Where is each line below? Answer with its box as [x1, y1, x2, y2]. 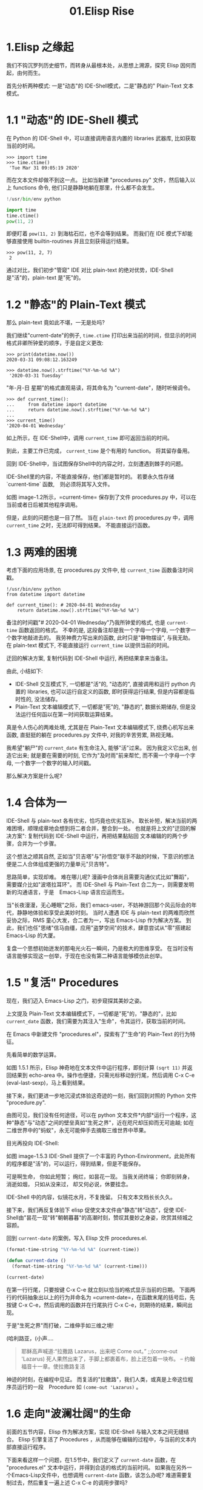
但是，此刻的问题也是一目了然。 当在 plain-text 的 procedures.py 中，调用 [6, 514, 195, 521]
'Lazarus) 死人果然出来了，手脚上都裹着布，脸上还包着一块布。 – [21, 1355, 184, 1362]
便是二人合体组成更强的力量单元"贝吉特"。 [6, 860, 113, 868]
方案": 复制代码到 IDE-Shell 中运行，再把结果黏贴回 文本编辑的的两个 [11, 833, 183, 840]
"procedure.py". [6, 1099, 47, 1107]
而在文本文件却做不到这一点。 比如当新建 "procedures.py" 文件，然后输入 [6, 176, 190, 184]
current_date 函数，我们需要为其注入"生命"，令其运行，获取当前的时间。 [6, 1018, 189, 1025]
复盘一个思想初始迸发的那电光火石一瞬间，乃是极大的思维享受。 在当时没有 [6, 945, 194, 952]
